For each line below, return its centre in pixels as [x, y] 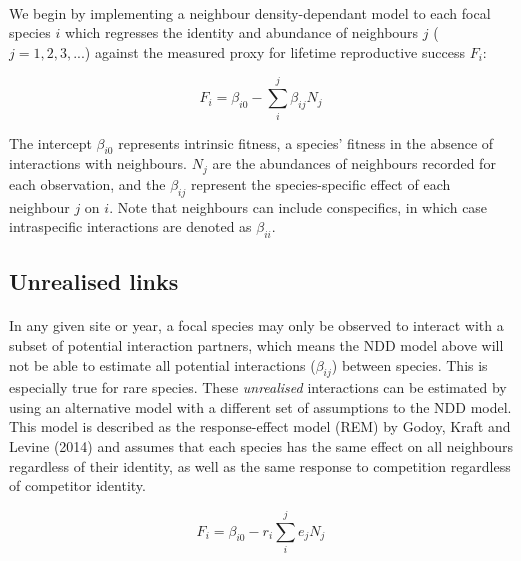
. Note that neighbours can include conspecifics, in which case [298, 206]
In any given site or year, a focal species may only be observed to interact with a [256, 325]
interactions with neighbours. [98, 163]
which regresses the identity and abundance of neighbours [241, 32]
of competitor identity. [77, 485]
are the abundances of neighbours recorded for [354, 163]
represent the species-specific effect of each [320, 183]
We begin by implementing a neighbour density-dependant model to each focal [250, 12]
